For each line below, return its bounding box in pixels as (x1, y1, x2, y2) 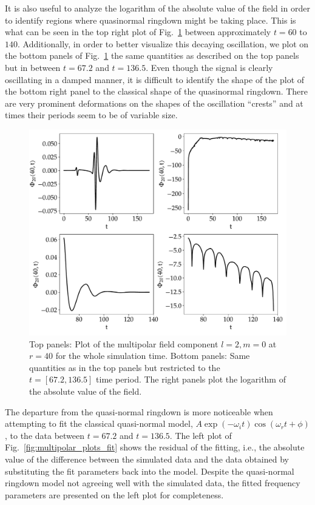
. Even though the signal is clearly (146, 61, 273, 73)
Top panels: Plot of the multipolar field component (29, 337, 218, 350)
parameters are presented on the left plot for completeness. (5, 488, 224, 501)
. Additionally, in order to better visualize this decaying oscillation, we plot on (18, 37, 309, 50)
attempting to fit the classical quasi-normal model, (5, 417, 193, 430)
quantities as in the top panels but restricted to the (29, 361, 220, 373)
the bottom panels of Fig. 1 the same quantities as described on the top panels (5, 49, 299, 62)
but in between (5, 61, 61, 73)
